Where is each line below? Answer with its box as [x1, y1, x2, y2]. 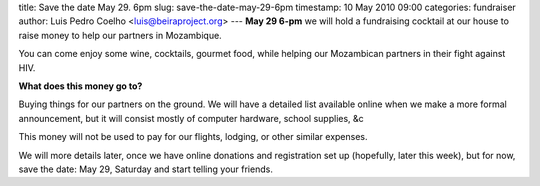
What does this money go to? [18, 80, 143, 92]
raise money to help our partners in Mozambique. [18, 29, 222, 41]
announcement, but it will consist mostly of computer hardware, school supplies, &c [18, 112, 364, 124]
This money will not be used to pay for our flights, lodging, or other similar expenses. [18, 131, 369, 143]
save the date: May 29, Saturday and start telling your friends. [18, 163, 274, 175]
